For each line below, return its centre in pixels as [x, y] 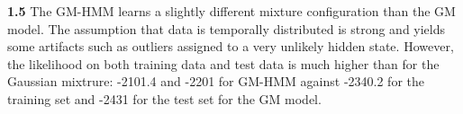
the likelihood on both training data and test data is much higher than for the [223, 63]
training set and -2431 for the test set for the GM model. [164, 98]
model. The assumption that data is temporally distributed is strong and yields [227, 28]
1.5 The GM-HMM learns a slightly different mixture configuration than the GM [231, 11]
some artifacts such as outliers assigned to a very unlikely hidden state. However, [231, 46]
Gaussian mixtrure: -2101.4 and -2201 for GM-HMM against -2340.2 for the [216, 81]
